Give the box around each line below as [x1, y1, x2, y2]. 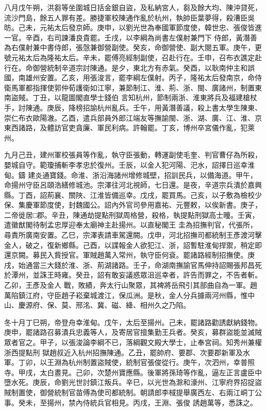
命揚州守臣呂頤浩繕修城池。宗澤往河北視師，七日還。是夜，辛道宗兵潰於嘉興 [4, 179, 262, 190]
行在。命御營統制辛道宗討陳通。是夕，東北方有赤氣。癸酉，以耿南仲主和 [4, 62, 248, 73]
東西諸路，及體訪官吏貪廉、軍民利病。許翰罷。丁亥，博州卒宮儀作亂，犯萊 [4, 122, 255, 133]
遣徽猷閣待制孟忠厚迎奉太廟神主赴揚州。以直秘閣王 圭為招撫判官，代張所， [4, 219, 257, 230]
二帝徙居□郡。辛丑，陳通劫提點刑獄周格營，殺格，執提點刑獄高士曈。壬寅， [4, 209, 259, 220]
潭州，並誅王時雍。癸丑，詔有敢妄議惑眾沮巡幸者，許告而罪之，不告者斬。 [11, 269, 262, 280]
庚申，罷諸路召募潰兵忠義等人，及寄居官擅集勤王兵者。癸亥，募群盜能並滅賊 [4, 327, 262, 337]
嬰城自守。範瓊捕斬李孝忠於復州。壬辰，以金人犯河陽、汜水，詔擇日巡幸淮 [4, 159, 255, 170]
